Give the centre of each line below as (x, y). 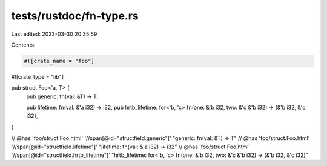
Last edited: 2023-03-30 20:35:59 (54, 34)
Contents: (23, 45)
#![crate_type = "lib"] (37, 76)
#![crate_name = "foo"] (59, 61)
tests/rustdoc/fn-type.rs (75, 16)
